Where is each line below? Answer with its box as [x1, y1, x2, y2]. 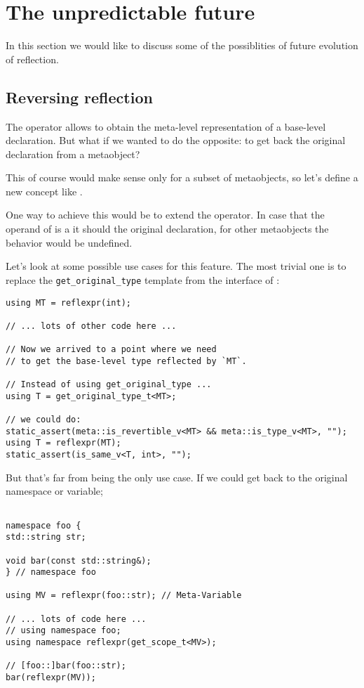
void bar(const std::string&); [6, 555, 151, 566]
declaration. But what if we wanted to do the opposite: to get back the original [6, 133, 346, 148]
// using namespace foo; [6, 625, 121, 636]
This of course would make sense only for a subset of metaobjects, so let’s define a [6, 170, 358, 185]
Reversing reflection [6, 86, 153, 108]
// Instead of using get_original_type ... [6, 379, 212, 390]
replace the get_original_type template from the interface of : [6, 272, 280, 287]
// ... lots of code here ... [6, 614, 147, 624]
